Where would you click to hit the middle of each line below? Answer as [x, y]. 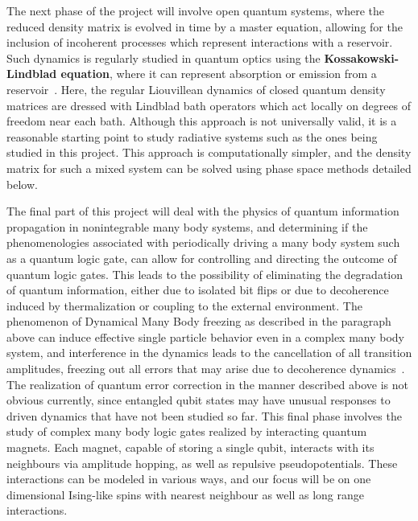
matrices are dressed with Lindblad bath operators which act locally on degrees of [209, 105]
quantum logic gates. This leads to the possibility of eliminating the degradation [205, 274]
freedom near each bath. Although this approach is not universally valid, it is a [202, 121]
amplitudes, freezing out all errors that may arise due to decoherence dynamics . [206, 369]
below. [22, 184]
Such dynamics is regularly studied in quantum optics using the [163, 57]
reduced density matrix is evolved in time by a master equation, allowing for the [205, 26]
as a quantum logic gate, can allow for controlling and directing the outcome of [202, 258]
